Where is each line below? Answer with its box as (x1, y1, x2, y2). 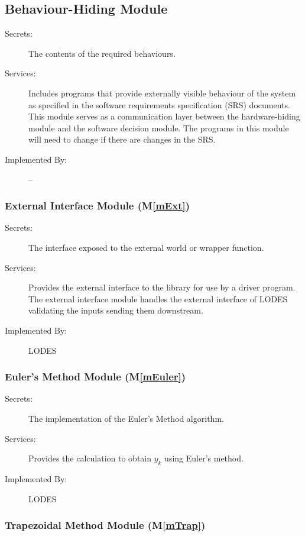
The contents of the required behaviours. (28, 47, 176, 59)
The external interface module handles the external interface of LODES (28, 292, 288, 305)
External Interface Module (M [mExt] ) (5, 198, 190, 213)
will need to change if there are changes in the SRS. (28, 133, 216, 146)
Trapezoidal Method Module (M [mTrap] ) (5, 518, 206, 532)
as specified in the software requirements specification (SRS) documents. (28, 98, 290, 111)
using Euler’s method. (164, 452, 244, 464)
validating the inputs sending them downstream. (28, 304, 203, 317)
